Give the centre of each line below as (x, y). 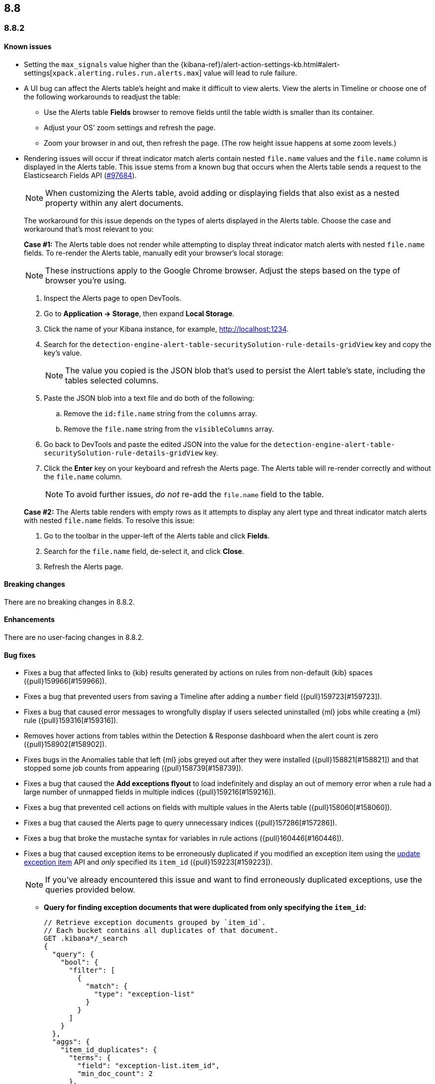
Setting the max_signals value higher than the (101, 64)
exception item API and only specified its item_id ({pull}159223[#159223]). (148, 862)
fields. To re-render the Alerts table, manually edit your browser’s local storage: (154, 253)
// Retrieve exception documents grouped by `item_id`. (155, 923)
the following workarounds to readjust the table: (102, 96)
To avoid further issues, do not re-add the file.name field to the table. (195, 494)
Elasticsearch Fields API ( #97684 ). (80, 175)
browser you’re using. (86, 280)
